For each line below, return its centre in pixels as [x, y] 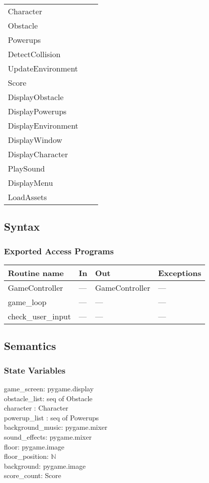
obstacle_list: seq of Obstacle [48, 398]
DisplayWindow [35, 140]
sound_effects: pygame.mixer [48, 436]
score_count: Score [33, 475]
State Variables [35, 370]
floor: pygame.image [34, 446]
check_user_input [39, 316]
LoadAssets [28, 197]
